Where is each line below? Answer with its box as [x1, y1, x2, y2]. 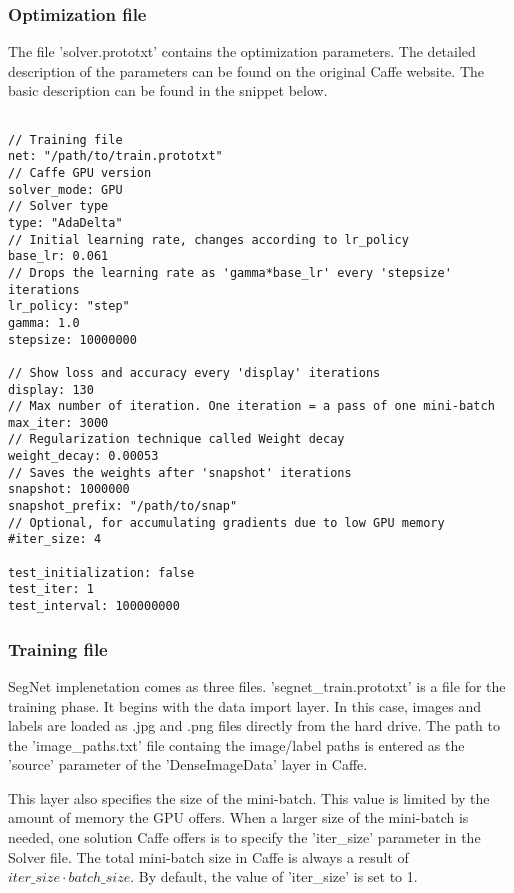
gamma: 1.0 [8, 315, 80, 330]
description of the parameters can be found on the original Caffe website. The [8, 60, 484, 81]
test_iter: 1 [8, 582, 94, 597]
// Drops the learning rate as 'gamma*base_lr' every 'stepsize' [8, 265, 452, 280]
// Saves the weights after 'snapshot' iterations [8, 465, 352, 480]
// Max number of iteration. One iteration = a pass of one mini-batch [8, 399, 495, 414]
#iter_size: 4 [8, 532, 102, 547]
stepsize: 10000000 [8, 332, 137, 347]
